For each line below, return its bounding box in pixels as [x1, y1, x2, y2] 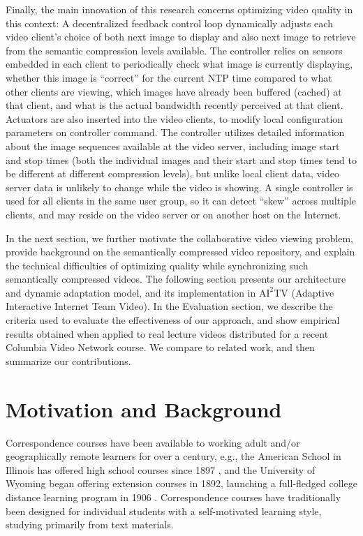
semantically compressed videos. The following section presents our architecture [6, 271, 346, 286]
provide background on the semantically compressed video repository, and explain [6, 244, 355, 259]
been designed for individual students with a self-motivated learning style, [6, 503, 322, 518]
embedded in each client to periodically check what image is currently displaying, [6, 57, 353, 71]
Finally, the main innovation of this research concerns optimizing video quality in [6, 2, 353, 16]
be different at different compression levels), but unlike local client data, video [6, 166, 339, 181]
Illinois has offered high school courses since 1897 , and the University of [6, 462, 316, 477]
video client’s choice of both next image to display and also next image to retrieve [6, 29, 356, 44]
